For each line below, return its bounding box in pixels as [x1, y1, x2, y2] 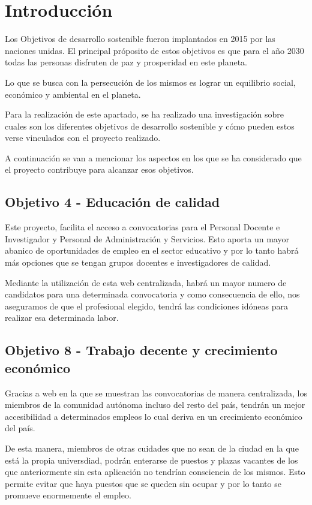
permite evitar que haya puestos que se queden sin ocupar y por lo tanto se [5, 477, 281, 489]
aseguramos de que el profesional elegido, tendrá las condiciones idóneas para [5, 299, 288, 312]
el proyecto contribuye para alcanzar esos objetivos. [5, 163, 194, 176]
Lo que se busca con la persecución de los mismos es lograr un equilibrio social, [5, 76, 296, 88]
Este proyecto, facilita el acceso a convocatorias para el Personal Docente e [5, 221, 280, 233]
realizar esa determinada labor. [5, 311, 119, 324]
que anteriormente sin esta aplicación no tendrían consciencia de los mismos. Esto [5, 465, 305, 478]
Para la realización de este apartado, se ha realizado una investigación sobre [5, 108, 284, 121]
